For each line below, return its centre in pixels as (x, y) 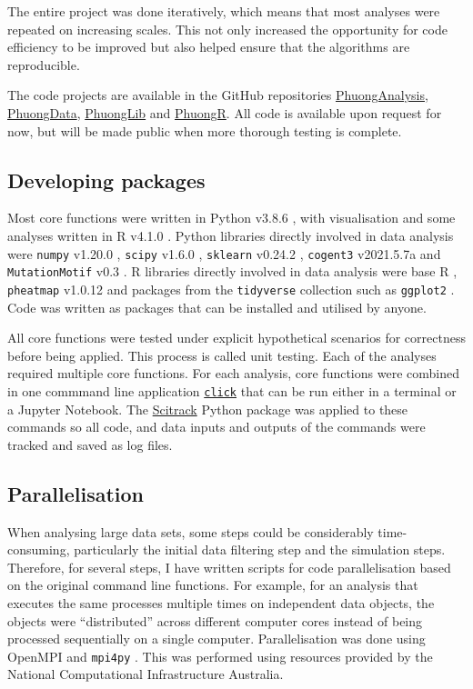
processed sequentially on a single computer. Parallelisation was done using (216, 639)
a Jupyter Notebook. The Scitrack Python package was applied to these (208, 409)
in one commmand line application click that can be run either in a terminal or (232, 390)
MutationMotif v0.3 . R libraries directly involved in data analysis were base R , (232, 271)
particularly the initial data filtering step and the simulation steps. (260, 549)
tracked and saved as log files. (90, 444)
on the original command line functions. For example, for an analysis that (213, 585)
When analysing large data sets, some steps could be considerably (191, 531)
